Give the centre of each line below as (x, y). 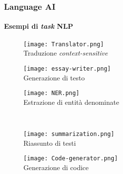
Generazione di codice (56, 167)
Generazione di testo (54, 77)
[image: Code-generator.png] (71, 159)
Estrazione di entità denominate (71, 102)
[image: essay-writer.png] (67, 68)
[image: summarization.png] (69, 134)
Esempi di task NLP (39, 26)
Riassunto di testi (50, 143)
